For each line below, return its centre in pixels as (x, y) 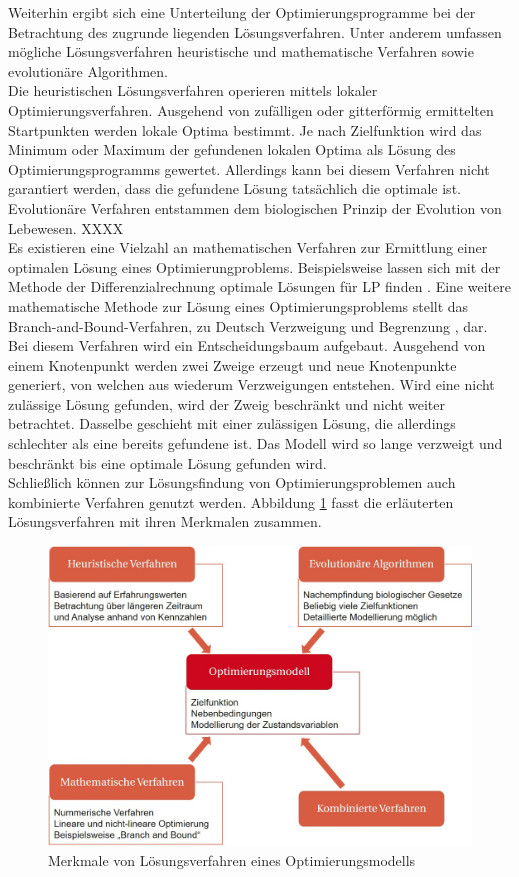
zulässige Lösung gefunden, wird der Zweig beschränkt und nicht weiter (226, 403)
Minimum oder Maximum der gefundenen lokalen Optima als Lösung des (232, 149)
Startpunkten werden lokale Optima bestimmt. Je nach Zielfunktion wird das (245, 129)
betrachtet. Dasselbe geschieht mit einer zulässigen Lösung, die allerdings (232, 423)
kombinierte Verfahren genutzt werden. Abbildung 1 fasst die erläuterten (231, 501)
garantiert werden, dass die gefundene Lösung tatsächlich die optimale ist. (234, 188)
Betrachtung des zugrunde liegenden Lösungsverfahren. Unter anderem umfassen (255, 31)
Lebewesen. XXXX (66, 227)
